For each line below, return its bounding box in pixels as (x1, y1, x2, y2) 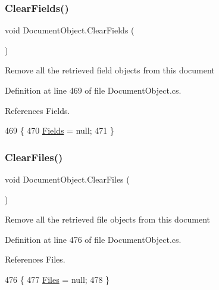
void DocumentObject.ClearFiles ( (5, 173, 130, 185)
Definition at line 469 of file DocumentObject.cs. (5, 84, 182, 96)
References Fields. (5, 104, 70, 116)
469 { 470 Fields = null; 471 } (5, 124, 114, 137)
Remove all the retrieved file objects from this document (5, 213, 210, 226)
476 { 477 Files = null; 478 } (5, 273, 110, 285)
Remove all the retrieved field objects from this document (5, 64, 215, 76)
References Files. (5, 253, 65, 266)
